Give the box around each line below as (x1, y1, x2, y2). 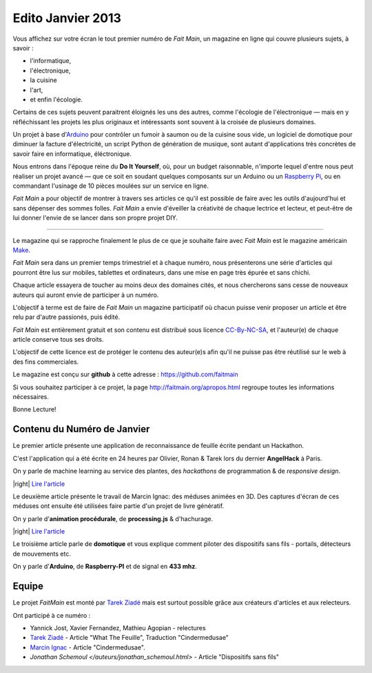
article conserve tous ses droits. (12, 335, 104, 344)
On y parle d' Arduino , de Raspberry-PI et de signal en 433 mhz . (12, 563, 198, 571)
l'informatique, (30, 57, 72, 65)
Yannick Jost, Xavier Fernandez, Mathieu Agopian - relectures (30, 623, 206, 632)
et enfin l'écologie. (30, 95, 83, 104)
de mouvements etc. (12, 549, 72, 558)
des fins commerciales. (12, 358, 79, 366)
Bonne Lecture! (12, 405, 56, 413)
